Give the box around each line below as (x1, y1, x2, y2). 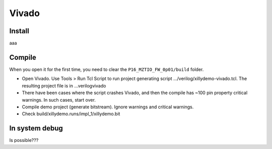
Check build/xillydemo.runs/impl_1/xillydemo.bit (22, 111, 120, 117)
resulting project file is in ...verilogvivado (22, 83, 106, 89)
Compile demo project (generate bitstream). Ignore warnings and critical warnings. (22, 104, 194, 110)
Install (9, 27, 30, 35)
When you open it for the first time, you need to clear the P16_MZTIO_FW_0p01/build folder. (9, 66, 204, 72)
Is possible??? (9, 137, 39, 143)
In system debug (9, 124, 63, 133)
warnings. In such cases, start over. (22, 97, 96, 103)
